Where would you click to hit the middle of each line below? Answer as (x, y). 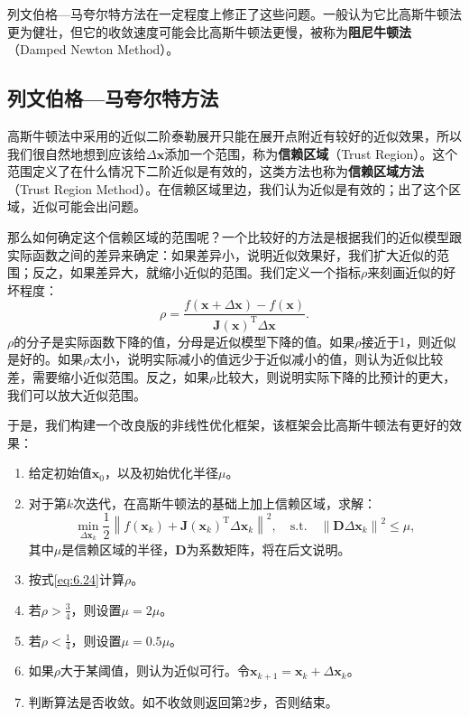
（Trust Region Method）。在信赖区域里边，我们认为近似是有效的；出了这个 (228, 188)
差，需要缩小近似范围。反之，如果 (108, 376)
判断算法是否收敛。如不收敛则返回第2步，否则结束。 (183, 701)
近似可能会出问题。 (89, 206)
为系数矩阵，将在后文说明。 (268, 549)
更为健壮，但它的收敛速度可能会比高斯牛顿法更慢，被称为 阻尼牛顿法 (209, 31)
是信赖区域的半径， (119, 549)
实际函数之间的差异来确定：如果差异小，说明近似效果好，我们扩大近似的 (222, 254)
